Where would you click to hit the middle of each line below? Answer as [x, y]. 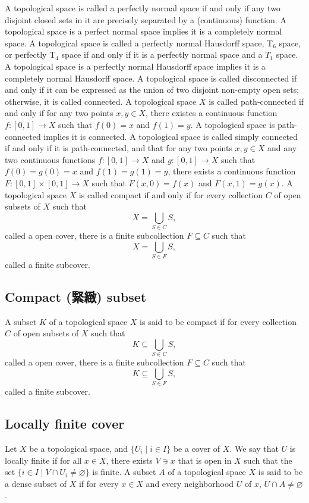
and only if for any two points [59, 113]
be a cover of [197, 448]
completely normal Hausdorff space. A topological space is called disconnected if [151, 78]
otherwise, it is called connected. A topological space [101, 101]
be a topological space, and [79, 448]
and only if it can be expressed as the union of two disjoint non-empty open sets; [152, 90]
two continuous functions [50, 159]
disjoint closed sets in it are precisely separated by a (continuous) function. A [146, 19]
